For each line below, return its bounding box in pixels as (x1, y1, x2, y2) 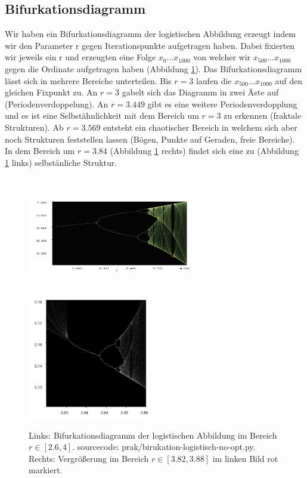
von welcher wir (193, 51, 251, 63)
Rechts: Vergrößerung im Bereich (29, 452, 149, 464)
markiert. (29, 464, 63, 476)
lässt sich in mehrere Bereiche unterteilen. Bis (5, 74, 172, 87)
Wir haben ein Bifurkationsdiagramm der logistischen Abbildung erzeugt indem (5, 27, 296, 40)
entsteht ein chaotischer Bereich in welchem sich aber (103, 121, 297, 133)
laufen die (196, 74, 232, 87)
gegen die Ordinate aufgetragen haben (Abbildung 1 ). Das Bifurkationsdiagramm (5, 62, 302, 75)
